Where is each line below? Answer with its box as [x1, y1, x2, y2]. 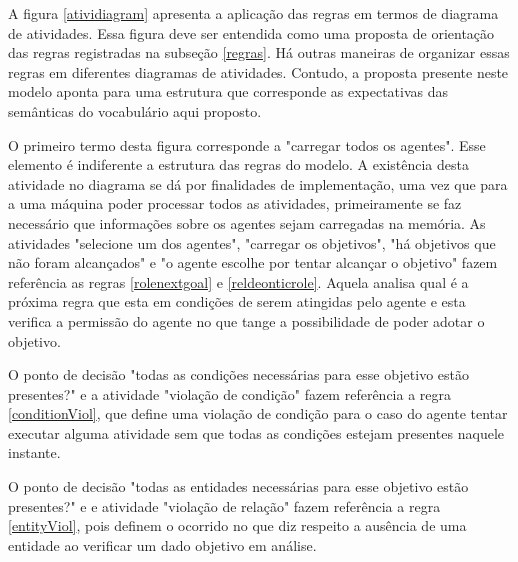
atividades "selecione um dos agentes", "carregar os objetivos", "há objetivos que [8, 232, 496, 253]
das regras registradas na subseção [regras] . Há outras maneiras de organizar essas [8, 42, 510, 63]
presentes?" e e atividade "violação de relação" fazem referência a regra [8, 495, 441, 516]
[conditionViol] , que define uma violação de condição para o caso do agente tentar [8, 403, 508, 424]
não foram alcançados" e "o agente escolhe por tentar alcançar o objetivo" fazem [8, 252, 498, 273]
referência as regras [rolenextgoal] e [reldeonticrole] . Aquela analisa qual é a [8, 271, 469, 292]
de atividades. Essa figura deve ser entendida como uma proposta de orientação [8, 22, 495, 43]
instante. [8, 442, 61, 463]
